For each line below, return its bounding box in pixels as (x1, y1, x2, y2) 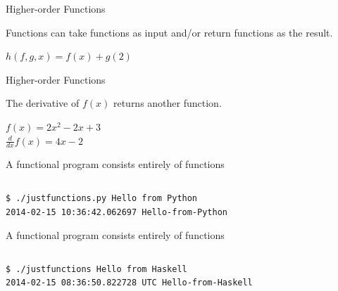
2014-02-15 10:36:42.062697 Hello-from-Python (6, 207, 227, 217)
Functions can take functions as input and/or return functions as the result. (6, 25, 333, 39)
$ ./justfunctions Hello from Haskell (6, 264, 187, 274)
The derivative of (6, 96, 80, 110)
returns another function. (113, 96, 222, 110)
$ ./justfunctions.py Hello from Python (6, 193, 198, 203)
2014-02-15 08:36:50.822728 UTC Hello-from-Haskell (6, 278, 253, 288)
